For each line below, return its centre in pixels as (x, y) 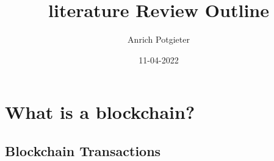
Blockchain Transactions (83, 150)
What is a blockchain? (100, 112)
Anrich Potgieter (159, 39)
